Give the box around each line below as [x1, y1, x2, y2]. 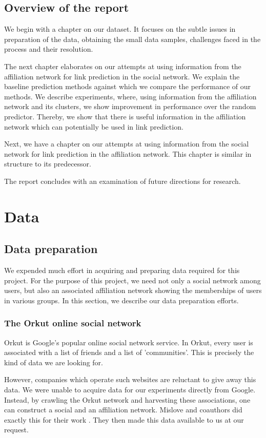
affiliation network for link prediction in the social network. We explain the [4, 71, 240, 81]
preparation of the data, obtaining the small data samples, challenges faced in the [4, 33, 261, 44]
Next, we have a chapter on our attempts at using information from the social [4, 138, 249, 149]
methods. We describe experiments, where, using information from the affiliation [4, 91, 257, 101]
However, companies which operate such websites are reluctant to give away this [4, 374, 256, 385]
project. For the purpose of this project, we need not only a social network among [4, 275, 261, 285]
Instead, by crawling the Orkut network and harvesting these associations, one [4, 394, 251, 405]
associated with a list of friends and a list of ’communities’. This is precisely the [4, 347, 254, 358]
